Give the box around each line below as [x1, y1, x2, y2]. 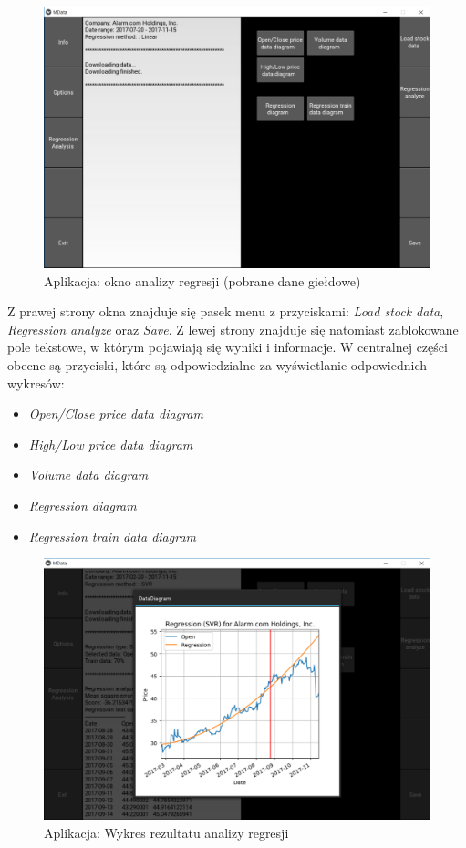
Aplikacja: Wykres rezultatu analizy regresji [44, 822, 289, 842]
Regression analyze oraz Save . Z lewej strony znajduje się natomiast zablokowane [7, 319, 459, 338]
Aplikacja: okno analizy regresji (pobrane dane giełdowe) [44, 271, 361, 290]
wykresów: [7, 373, 65, 392]
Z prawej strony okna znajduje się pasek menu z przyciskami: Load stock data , [7, 302, 444, 321]
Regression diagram [28, 496, 137, 515]
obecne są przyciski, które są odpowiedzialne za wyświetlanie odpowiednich [7, 356, 428, 375]
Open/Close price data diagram [28, 404, 203, 423]
